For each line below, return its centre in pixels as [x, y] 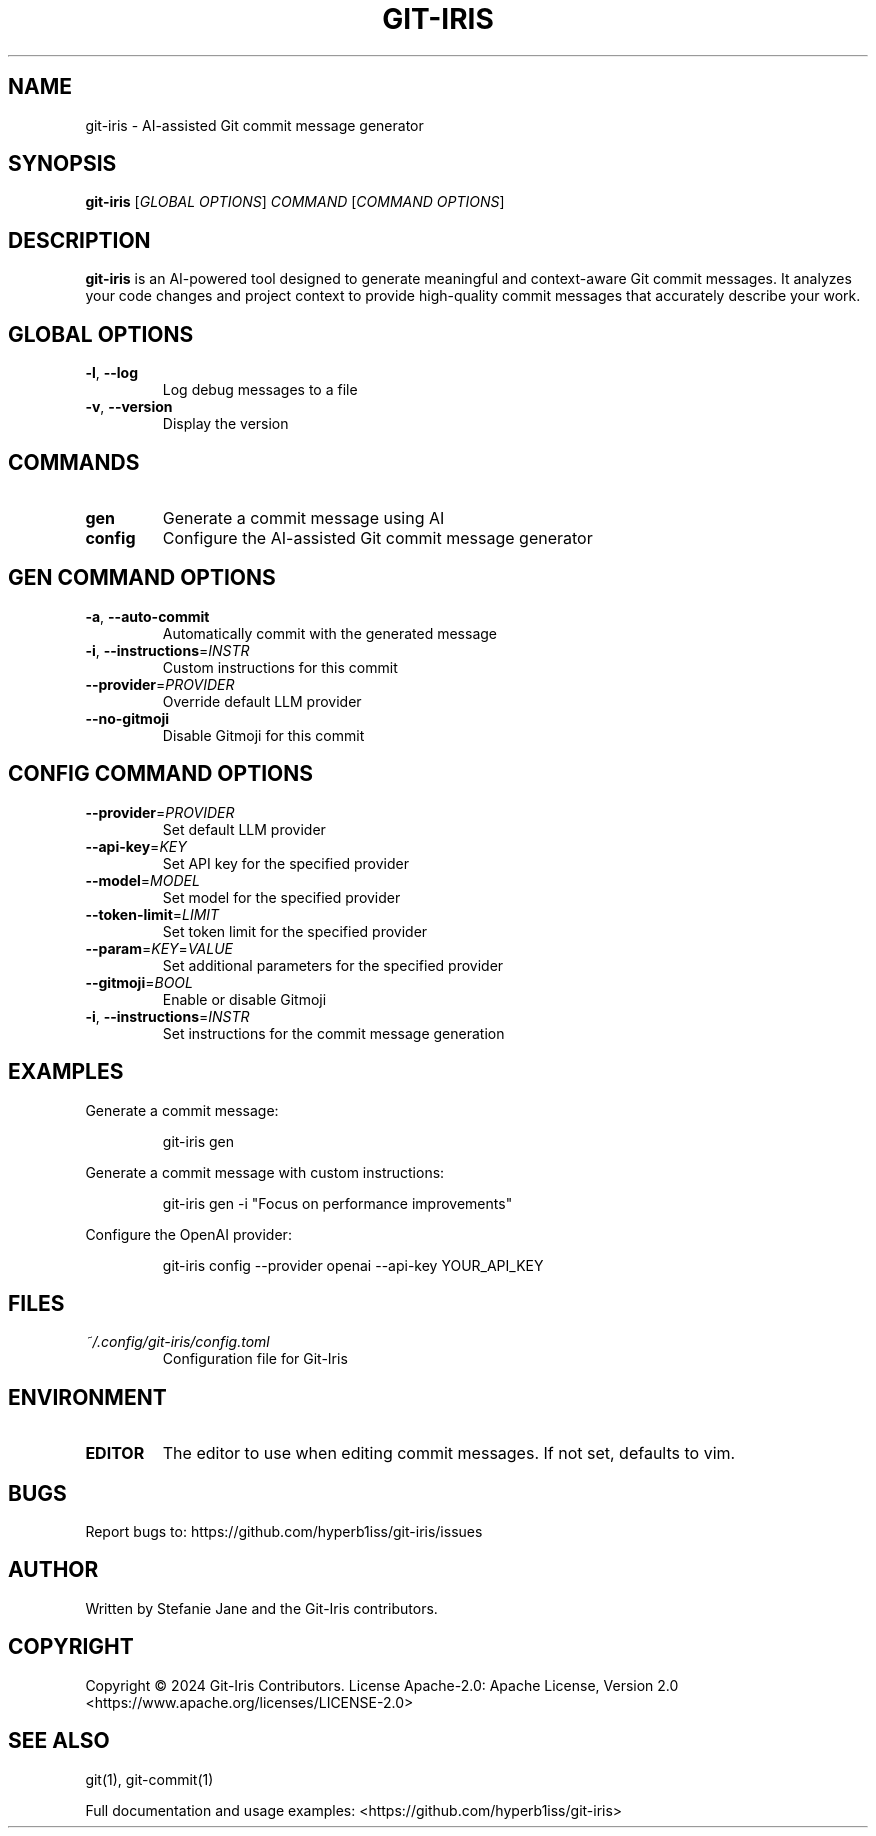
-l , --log [112, 373]
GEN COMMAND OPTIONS [142, 578]
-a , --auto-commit [147, 616]
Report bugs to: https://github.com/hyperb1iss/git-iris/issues [284, 1532]
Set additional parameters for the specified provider [333, 965]
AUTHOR [53, 1570]
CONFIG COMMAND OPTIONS [160, 774]
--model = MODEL [142, 880]
